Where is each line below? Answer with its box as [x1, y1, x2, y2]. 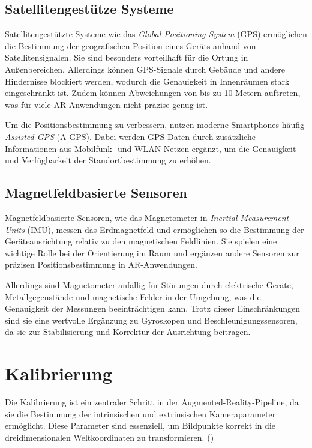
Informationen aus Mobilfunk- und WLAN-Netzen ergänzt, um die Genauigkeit [5, 142, 296, 154]
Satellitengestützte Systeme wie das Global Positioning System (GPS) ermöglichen [5, 28, 307, 40]
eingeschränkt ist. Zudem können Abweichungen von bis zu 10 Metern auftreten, [5, 86, 301, 99]
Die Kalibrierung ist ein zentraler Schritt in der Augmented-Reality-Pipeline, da [5, 396, 299, 408]
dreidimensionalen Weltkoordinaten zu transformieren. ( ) [5, 431, 214, 443]
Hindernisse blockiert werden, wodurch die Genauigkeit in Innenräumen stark [5, 74, 290, 87]
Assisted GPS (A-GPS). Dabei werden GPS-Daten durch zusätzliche [5, 130, 256, 142]
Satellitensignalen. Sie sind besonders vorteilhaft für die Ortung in [5, 51, 248, 64]
